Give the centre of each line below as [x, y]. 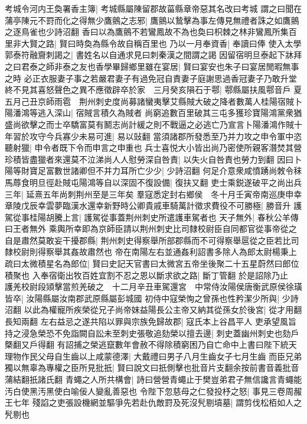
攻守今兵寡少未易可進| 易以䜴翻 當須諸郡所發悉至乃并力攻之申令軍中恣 [166, 136]
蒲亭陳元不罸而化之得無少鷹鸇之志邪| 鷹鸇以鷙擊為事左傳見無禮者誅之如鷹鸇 [152, 20]
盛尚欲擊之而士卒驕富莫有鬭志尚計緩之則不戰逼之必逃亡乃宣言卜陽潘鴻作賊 [149, 124]
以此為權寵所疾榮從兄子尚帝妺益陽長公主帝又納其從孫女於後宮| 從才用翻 [163, 310]
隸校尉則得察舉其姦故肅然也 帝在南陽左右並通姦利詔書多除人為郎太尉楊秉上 [151, 252]
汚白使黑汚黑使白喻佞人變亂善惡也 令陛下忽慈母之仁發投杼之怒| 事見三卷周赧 [153, 391]
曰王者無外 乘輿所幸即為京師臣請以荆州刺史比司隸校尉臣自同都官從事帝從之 [151, 229]
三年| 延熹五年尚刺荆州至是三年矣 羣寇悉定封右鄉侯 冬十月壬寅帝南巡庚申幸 [153, 194]
